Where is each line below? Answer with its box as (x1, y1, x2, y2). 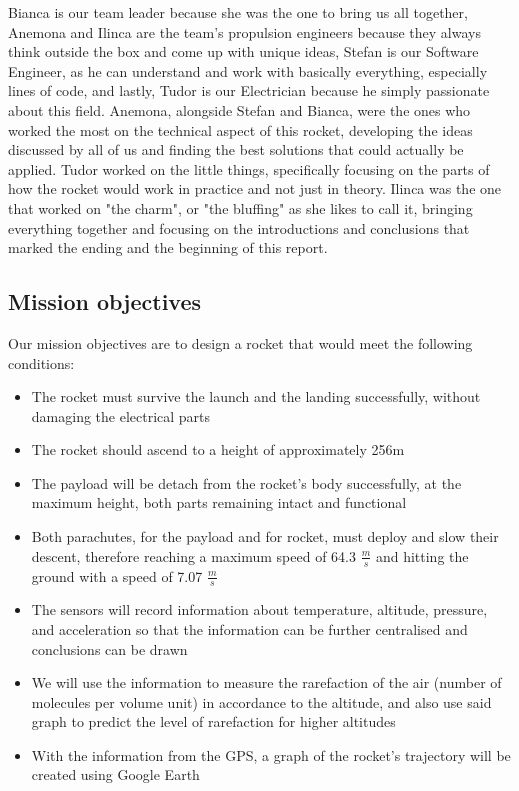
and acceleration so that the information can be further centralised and (31, 618, 468, 639)
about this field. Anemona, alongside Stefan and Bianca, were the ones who (8, 99, 471, 120)
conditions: (8, 352, 75, 373)
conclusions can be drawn (31, 638, 188, 659)
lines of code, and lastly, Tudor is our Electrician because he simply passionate (8, 80, 490, 101)
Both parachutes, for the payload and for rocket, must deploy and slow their (31, 526, 499, 547)
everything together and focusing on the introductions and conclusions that (8, 217, 470, 238)
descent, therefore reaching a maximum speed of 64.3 (31, 545, 356, 566)
